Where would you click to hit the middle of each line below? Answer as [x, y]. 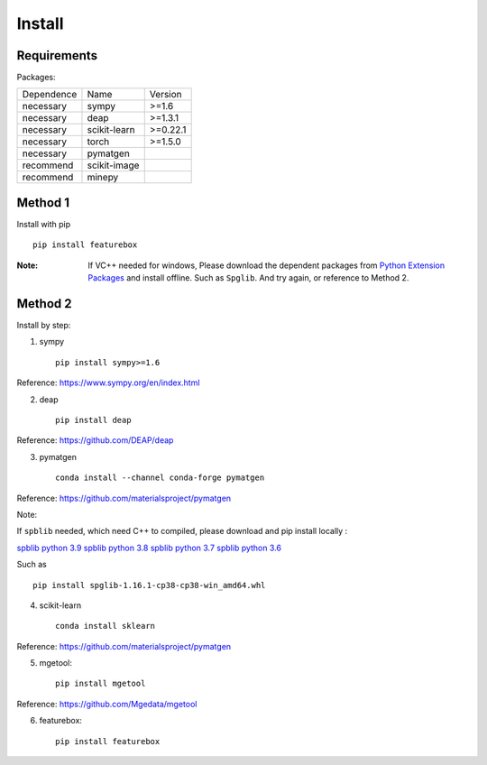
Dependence [50, 95]
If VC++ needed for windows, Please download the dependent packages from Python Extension [266, 265]
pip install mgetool [101, 684]
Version [165, 95]
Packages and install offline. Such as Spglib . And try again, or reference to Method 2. [248, 278]
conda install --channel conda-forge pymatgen [160, 478]
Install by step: [44, 326]
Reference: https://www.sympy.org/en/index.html [108, 382]
